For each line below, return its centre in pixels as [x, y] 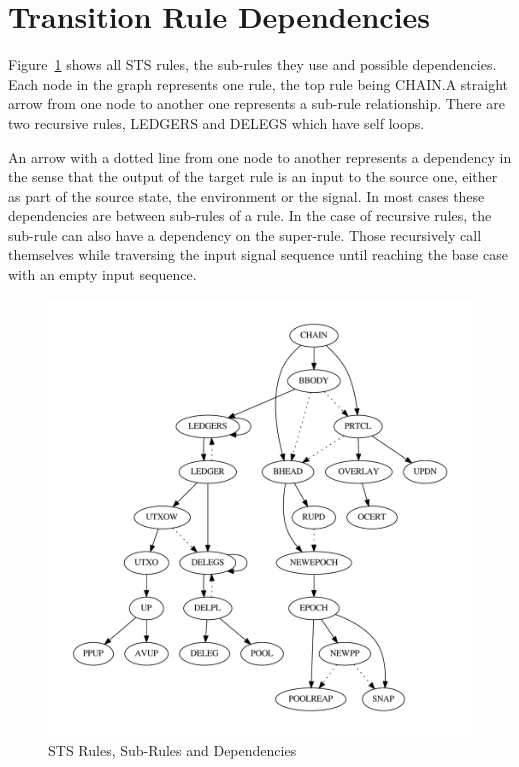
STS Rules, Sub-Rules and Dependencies [172, 749]
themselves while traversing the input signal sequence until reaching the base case [258, 254]
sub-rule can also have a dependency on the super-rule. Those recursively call [245, 234]
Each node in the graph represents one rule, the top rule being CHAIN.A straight [258, 83]
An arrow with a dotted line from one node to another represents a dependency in [260, 156]
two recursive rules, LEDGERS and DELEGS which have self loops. [216, 122]
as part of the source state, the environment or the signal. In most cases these [246, 195]
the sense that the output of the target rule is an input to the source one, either [253, 176]
